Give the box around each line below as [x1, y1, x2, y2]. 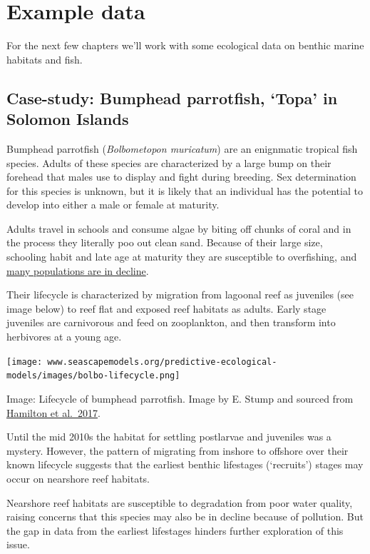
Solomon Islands [6, 108, 129, 130]
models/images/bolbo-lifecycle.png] [6, 371, 180, 381]
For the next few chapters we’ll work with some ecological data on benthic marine [6, 38, 364, 53]
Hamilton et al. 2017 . [6, 405, 101, 420]
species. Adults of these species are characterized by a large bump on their [6, 155, 332, 170]
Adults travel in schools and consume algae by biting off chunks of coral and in [6, 221, 351, 236]
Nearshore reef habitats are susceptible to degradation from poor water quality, [6, 495, 353, 510]
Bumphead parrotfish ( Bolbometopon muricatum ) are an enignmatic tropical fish [6, 141, 358, 156]
